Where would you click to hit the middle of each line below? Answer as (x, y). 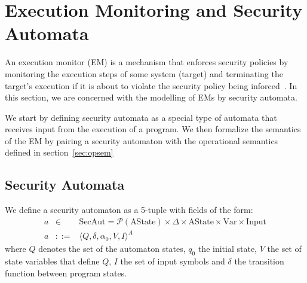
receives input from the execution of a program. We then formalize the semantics (153, 129)
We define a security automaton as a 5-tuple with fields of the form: (129, 210)
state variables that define (52, 261)
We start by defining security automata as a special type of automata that (141, 117)
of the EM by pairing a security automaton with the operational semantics (142, 140)
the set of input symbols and (173, 261)
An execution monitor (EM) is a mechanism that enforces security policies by (147, 62)
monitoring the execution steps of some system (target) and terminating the (144, 73)
